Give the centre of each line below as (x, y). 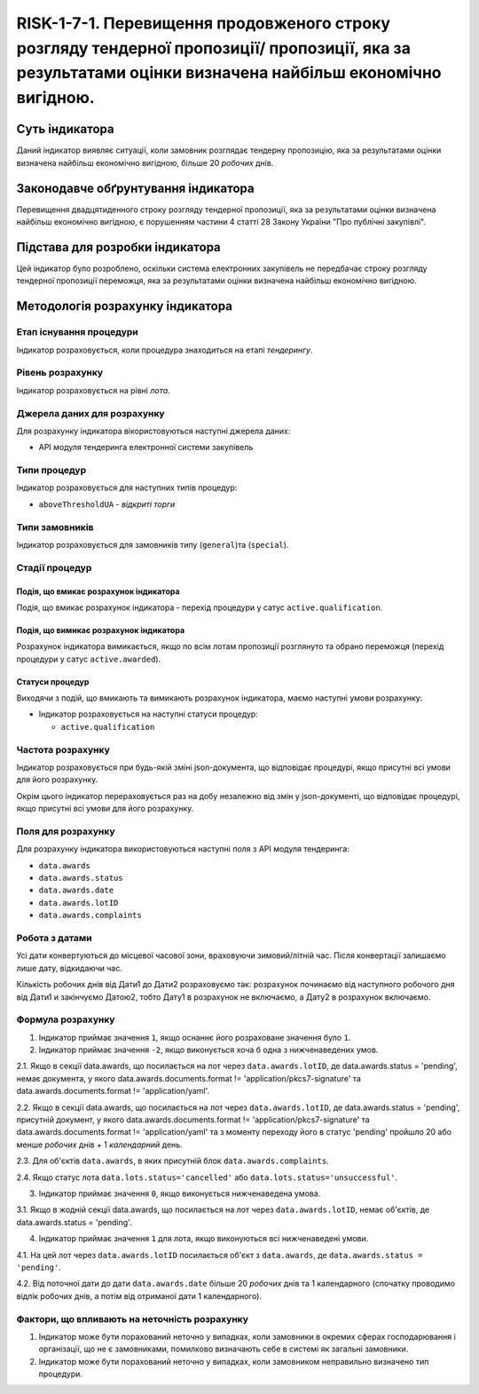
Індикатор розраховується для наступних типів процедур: (127, 487)
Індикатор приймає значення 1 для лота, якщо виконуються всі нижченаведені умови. (204, 1239)
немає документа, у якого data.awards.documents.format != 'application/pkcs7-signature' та (188, 1078)
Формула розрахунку (66, 1019)
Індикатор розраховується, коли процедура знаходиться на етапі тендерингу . (165, 350)
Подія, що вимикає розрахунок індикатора (101, 630)
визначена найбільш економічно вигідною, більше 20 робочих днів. (145, 162)
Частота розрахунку (63, 749)
